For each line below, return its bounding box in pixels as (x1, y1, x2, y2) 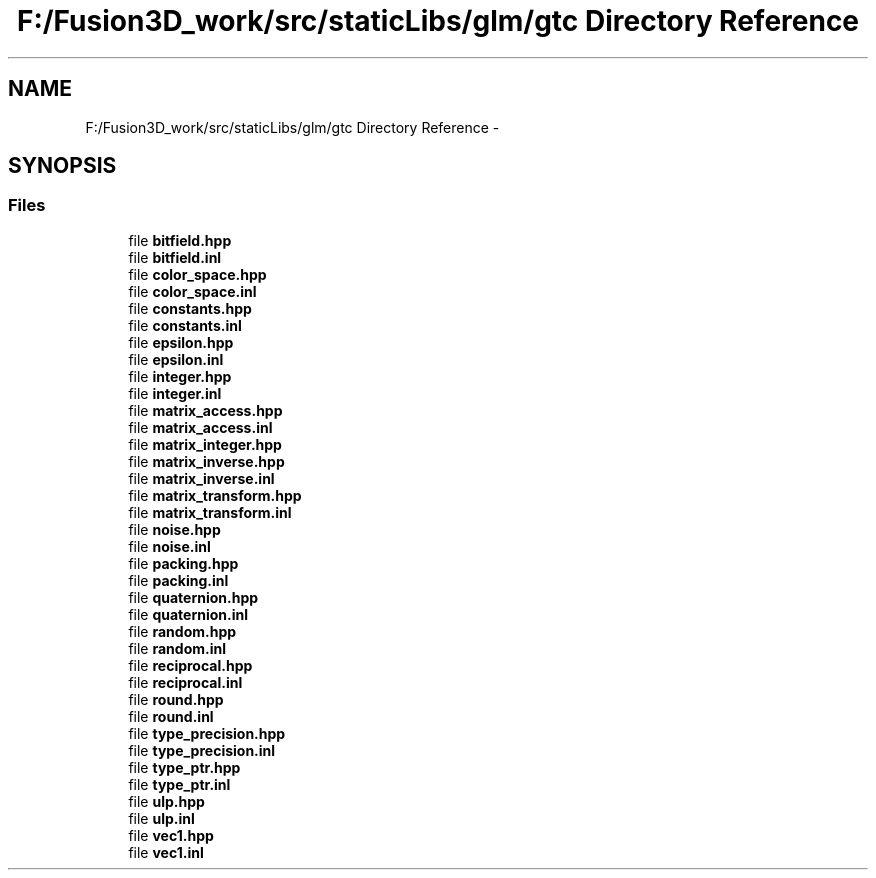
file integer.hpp (128, 367, 232, 385)
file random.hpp (128, 622, 237, 640)
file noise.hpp (128, 520, 221, 538)
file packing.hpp (128, 554, 239, 572)
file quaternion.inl (128, 605, 249, 623)
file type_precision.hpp (128, 724, 286, 742)
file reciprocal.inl (128, 673, 243, 691)
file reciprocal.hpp (128, 656, 253, 674)
